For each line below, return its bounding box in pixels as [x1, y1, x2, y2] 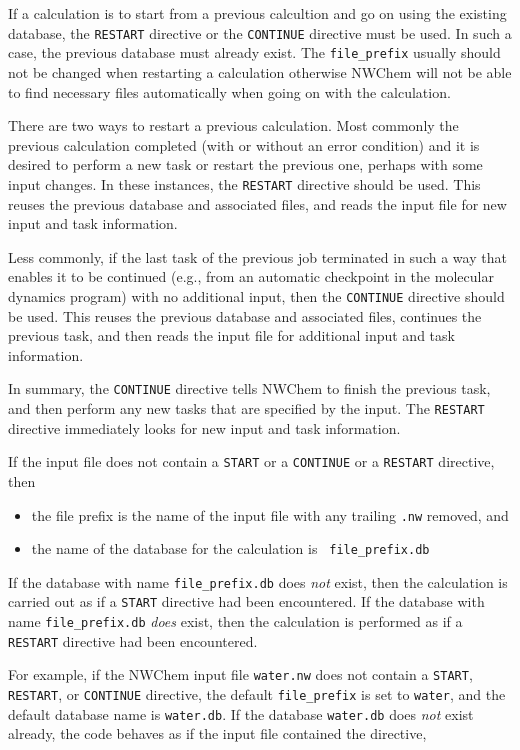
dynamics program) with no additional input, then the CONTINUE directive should [8, 285, 505, 306]
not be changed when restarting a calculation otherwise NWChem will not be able [8, 61, 512, 82]
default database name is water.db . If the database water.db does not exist [8, 703, 474, 724]
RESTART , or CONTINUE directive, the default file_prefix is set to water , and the [8, 684, 506, 705]
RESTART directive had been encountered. [8, 630, 258, 651]
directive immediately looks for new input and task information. [8, 417, 401, 438]
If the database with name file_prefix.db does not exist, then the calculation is [8, 571, 508, 592]
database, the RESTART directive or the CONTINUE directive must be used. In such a [8, 22, 512, 43]
